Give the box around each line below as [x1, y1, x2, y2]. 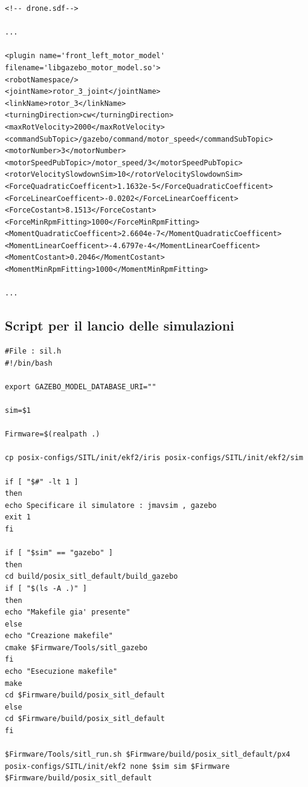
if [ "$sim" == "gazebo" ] [5, 548, 113, 558]
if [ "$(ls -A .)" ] [5, 584, 88, 593]
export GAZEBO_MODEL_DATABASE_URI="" [5, 382, 156, 391]
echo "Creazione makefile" [5, 631, 113, 640]
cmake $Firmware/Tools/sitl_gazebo [5, 643, 148, 652]
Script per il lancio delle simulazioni [5, 316, 234, 335]
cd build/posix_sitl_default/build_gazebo [5, 572, 178, 581]
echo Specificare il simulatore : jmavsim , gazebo [5, 501, 217, 510]
